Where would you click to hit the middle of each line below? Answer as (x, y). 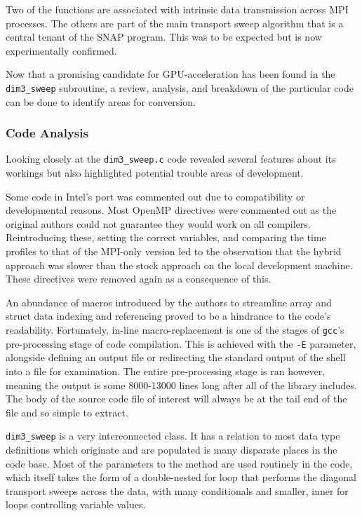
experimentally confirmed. (61, 50)
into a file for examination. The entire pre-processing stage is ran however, (166, 371)
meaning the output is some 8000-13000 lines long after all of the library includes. (181, 385)
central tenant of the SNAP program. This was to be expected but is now (164, 37)
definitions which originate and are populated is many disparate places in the (172, 449)
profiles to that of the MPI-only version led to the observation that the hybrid (174, 251)
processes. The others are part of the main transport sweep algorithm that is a (175, 23)
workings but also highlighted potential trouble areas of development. (155, 173)
